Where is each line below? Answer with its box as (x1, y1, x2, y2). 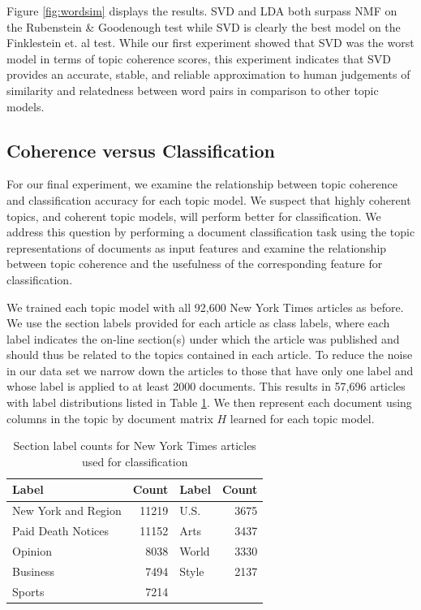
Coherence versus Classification (6, 137, 276, 162)
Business (12, 562, 55, 579)
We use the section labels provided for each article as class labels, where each (6, 314, 390, 331)
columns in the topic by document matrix (6, 409, 213, 426)
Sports (12, 582, 45, 599)
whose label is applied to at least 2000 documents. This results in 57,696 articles (6, 378, 406, 395)
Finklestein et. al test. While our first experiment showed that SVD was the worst (6, 34, 415, 51)
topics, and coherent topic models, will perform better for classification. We (6, 207, 381, 224)
